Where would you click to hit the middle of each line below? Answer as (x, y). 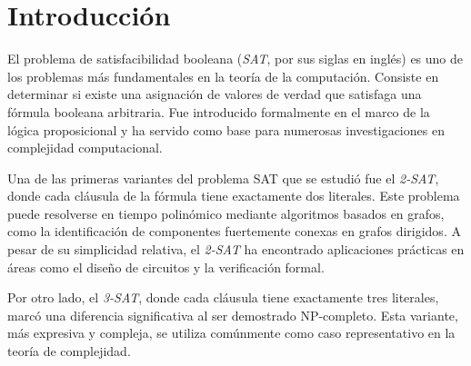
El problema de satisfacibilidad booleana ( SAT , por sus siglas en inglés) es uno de (235, 59)
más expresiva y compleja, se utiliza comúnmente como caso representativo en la (231, 333)
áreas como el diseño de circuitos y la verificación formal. (166, 267)
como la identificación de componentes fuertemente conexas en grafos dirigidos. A (234, 231)
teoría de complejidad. (69, 351)
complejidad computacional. (85, 148)
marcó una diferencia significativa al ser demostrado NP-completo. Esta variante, (233, 315)
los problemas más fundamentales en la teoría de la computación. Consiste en (223, 76)
